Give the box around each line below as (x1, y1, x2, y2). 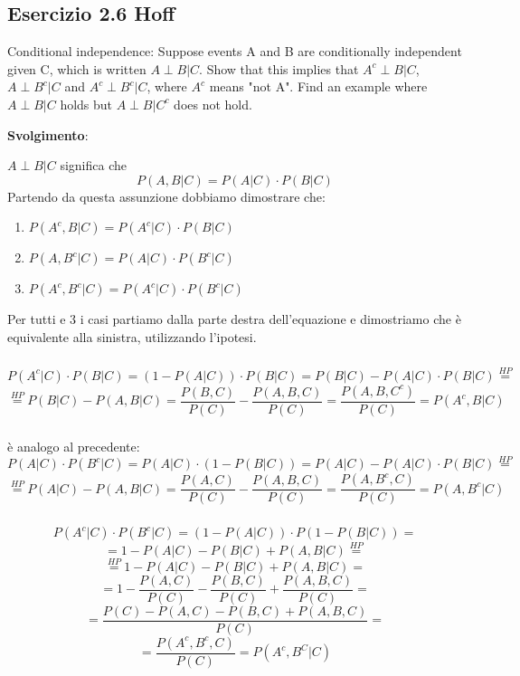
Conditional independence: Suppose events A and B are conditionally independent (7, 42, 462, 61)
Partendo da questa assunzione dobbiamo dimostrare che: (7, 186, 326, 205)
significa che (60, 156, 127, 175)
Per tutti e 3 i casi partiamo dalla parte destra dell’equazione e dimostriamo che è (7, 309, 461, 328)
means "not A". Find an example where (209, 77, 428, 96)
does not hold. (174, 94, 252, 113)
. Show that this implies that (199, 59, 359, 78)
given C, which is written (7, 59, 147, 78)
